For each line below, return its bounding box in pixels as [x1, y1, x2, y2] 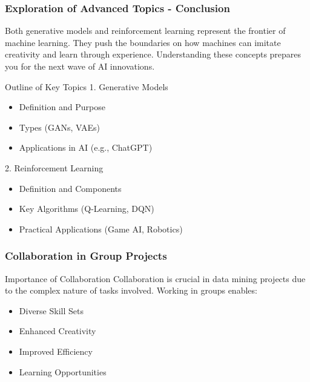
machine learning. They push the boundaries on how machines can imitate [5, 36, 281, 48]
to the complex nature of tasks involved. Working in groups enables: [5, 284, 257, 297]
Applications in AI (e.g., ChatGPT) [19, 141, 153, 154]
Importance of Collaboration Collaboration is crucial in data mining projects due [5, 272, 306, 285]
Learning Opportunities [19, 365, 107, 378]
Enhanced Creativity [19, 324, 96, 337]
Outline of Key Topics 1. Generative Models [5, 80, 168, 93]
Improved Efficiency [19, 344, 93, 357]
